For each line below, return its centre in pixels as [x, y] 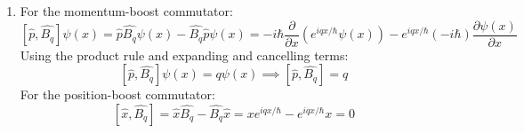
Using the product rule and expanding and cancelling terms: [184, 55]
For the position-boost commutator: [117, 94]
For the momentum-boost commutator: [126, 11]
